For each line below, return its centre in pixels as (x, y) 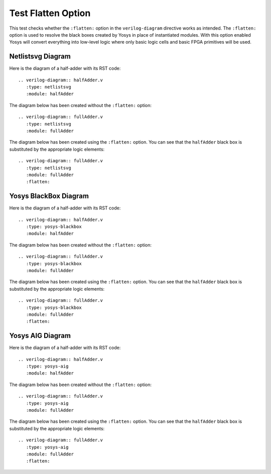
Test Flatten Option (50, 13)
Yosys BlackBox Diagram (49, 196)
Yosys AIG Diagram (40, 336)
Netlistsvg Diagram (40, 56)
